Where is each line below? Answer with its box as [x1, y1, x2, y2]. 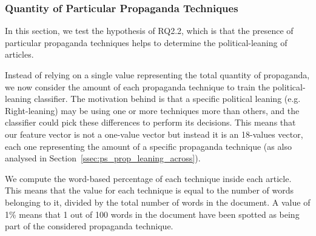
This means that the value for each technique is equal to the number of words [5, 184, 294, 197]
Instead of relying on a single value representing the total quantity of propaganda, [5, 69, 310, 81]
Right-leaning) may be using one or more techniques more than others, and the [5, 104, 300, 116]
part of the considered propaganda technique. [5, 220, 173, 232]
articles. [5, 48, 34, 61]
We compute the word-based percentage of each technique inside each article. [5, 172, 292, 184]
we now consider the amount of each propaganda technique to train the [5, 80, 270, 93]
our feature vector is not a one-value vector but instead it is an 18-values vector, [5, 127, 303, 140]
